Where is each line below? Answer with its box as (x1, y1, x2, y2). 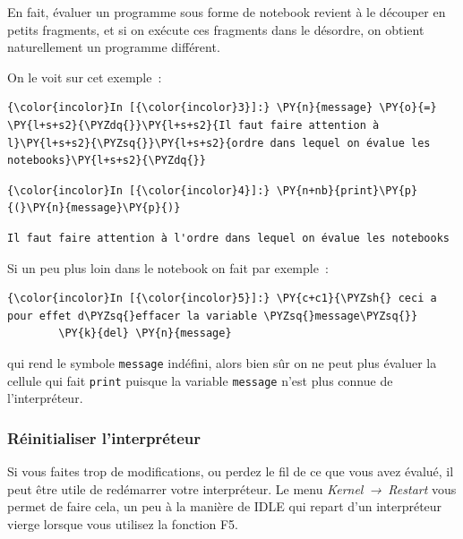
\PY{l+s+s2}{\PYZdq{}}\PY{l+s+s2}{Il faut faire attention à (7, 118, 380, 132)
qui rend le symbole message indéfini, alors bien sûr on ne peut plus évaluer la (7, 353, 437, 372)
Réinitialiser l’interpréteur (7, 426, 201, 449)
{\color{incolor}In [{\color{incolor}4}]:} (7, 184, 270, 197)
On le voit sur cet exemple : (7, 67, 162, 86)
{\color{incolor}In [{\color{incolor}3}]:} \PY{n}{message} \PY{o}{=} (7, 101, 437, 115)
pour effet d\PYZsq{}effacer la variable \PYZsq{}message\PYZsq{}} (7, 309, 418, 322)
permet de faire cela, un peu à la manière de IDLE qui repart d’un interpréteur (7, 497, 442, 516)
